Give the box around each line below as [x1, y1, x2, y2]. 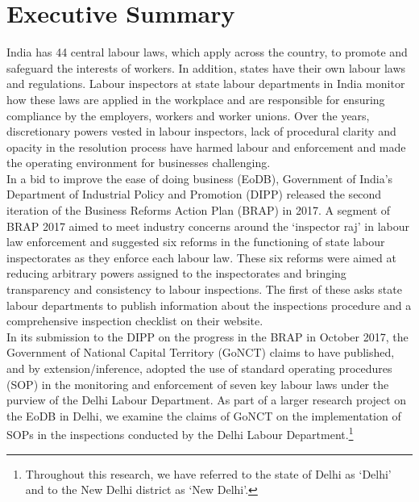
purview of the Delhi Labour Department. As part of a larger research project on [6, 391, 407, 408]
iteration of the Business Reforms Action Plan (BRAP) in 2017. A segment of [6, 202, 391, 219]
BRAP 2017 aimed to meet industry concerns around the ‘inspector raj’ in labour [6, 217, 410, 234]
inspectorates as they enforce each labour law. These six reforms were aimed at [6, 249, 397, 266]
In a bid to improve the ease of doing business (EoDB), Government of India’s [6, 169, 393, 186]
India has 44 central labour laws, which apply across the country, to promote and [6, 44, 408, 61]
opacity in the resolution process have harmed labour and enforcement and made [6, 138, 406, 155]
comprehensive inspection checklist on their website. [6, 312, 263, 329]
